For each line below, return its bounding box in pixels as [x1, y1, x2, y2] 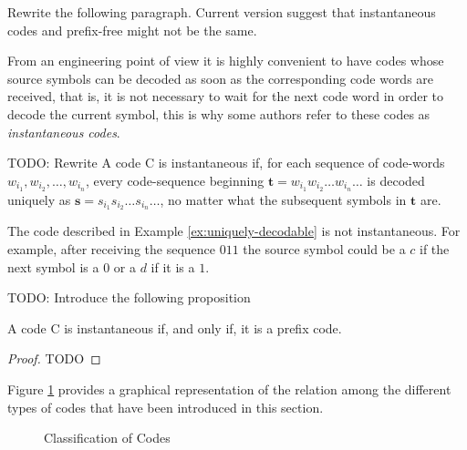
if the [420, 240, 450, 259]
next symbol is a [7, 257, 99, 276]
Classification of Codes [44, 428, 171, 447]
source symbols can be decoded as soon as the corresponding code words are [7, 68, 434, 87]
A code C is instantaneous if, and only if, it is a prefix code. [7, 318, 342, 337]
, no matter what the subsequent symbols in [160, 189, 407, 209]
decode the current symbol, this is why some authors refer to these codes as [7, 104, 431, 123]
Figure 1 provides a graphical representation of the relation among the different [7, 380, 451, 399]
